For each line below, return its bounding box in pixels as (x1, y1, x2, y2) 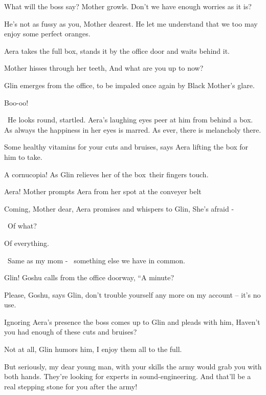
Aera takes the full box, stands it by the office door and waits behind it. (4, 45, 230, 56)
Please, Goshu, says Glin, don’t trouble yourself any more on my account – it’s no (4, 289, 261, 300)
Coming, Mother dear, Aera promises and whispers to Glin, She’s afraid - (4, 203, 234, 214)
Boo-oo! (4, 97, 29, 108)
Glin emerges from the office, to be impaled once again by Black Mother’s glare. (4, 79, 255, 90)
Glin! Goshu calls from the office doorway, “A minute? (4, 272, 174, 283)
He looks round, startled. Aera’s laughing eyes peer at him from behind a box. (7, 114, 253, 125)
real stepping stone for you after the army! (4, 381, 138, 391)
